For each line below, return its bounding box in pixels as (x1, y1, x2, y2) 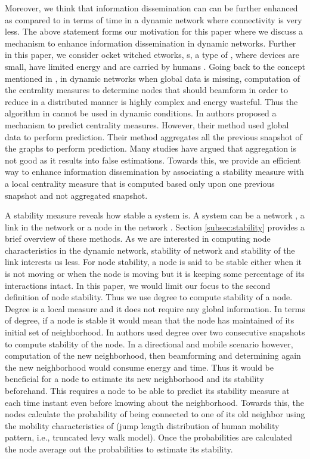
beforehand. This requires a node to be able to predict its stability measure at (5, 384, 290, 396)
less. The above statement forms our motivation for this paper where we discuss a (5, 25, 303, 38)
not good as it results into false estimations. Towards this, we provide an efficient (5, 153, 301, 166)
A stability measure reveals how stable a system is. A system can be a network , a (5, 209, 305, 221)
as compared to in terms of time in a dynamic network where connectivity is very (5, 13, 302, 26)
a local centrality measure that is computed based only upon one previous (5, 177, 275, 189)
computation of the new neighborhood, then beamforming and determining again (5, 349, 301, 362)
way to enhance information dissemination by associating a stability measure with (5, 165, 304, 178)
